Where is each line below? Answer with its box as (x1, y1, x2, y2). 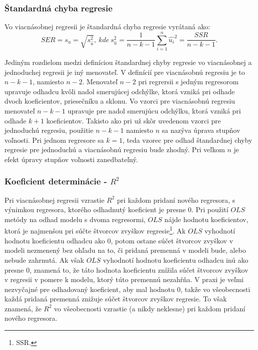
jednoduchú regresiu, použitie (4, 125, 94, 135)
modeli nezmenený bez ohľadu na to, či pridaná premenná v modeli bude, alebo (4, 245, 246, 255)
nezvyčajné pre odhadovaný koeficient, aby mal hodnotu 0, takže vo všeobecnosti (4, 284, 251, 294)
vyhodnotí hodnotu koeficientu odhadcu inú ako (103, 254, 249, 265)
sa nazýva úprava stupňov (162, 125, 241, 135)
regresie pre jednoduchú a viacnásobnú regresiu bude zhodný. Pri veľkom (4, 144, 225, 155)
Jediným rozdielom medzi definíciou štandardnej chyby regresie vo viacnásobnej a (4, 57, 252, 67)
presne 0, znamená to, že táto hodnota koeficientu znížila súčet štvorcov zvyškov (4, 264, 249, 275)
